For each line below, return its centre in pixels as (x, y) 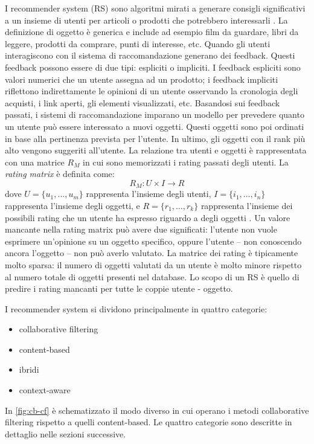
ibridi (29, 369)
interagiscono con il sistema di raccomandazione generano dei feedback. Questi (150, 55)
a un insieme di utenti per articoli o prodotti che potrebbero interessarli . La (146, 20)
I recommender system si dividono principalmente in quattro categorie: (136, 308)
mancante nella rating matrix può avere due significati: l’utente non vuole (141, 229)
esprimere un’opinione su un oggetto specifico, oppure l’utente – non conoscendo (153, 241)
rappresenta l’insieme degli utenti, (149, 194)
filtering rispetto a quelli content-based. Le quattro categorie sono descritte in (149, 422)
